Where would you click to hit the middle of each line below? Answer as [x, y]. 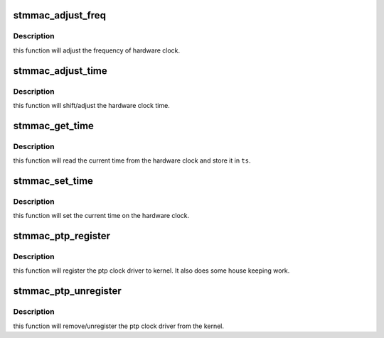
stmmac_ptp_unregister [68, 291]
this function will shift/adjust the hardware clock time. [91, 105]
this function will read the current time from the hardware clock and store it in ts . [132, 160]
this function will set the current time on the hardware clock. [101, 216]
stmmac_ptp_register [62, 236]
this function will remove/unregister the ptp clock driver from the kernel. [118, 326]
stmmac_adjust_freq [60, 15]
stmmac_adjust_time [60, 71]
